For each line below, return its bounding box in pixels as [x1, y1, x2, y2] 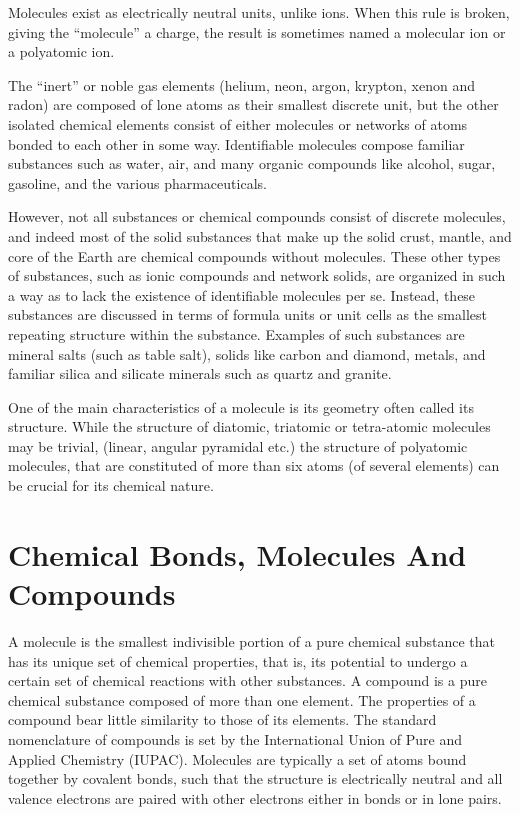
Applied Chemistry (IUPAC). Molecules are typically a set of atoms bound [8, 748, 467, 769]
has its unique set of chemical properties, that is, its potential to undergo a [8, 650, 468, 671]
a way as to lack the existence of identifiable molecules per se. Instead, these [8, 284, 476, 305]
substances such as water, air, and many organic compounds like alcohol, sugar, [8, 153, 496, 174]
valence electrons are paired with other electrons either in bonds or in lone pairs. [8, 787, 502, 808]
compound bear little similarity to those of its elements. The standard [8, 709, 437, 730]
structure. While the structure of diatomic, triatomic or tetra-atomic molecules [8, 416, 491, 437]
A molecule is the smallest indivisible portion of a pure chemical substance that [8, 630, 496, 651]
